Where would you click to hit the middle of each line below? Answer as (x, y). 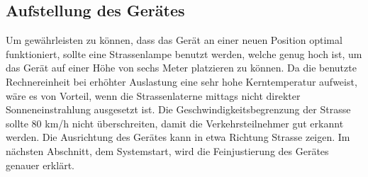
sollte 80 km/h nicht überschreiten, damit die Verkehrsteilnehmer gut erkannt (175, 123)
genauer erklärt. (40, 165)
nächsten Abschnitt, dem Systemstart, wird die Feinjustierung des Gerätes (167, 150)
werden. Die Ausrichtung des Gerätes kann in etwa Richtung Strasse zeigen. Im (178, 137)
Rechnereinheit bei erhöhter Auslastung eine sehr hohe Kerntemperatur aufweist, (182, 81)
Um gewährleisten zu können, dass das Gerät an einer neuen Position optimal (174, 40)
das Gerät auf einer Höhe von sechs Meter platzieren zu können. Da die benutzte (181, 68)
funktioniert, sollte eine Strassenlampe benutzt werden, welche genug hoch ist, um (184, 53)
